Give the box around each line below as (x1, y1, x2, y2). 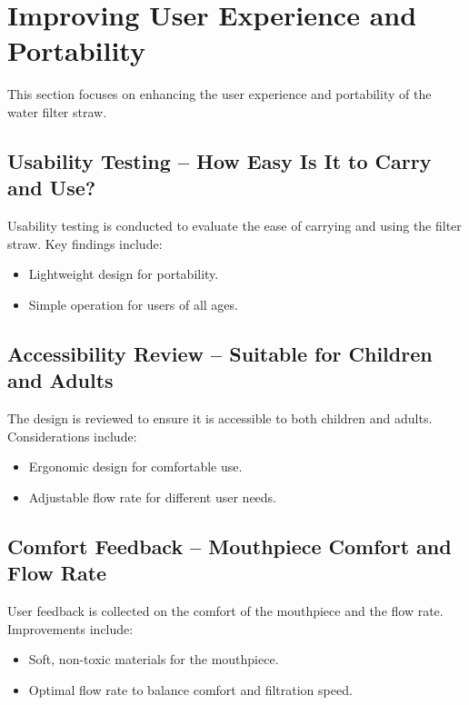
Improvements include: (7, 619, 134, 638)
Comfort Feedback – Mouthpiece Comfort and (7, 531, 452, 560)
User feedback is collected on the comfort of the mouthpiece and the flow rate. (7, 601, 444, 621)
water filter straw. (7, 102, 107, 121)
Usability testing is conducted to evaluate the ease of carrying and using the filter (7, 216, 462, 235)
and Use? (7, 174, 96, 202)
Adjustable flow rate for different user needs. (28, 487, 277, 506)
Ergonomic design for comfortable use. (28, 457, 243, 476)
